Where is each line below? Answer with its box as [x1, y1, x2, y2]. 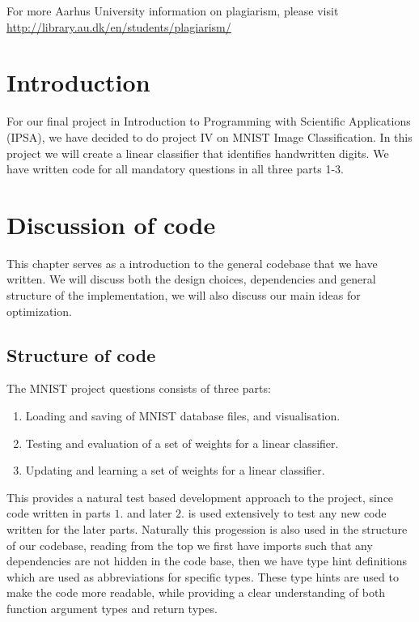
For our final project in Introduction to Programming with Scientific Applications [6, 113, 411, 130]
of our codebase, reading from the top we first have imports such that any [6, 536, 373, 553]
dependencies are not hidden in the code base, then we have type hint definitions [6, 552, 407, 569]
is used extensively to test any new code [188, 505, 387, 522]
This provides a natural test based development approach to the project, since [6, 488, 394, 505]
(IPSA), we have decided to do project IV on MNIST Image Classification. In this [6, 128, 413, 145]
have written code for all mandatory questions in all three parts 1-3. [6, 160, 344, 177]
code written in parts [6, 505, 111, 522]
